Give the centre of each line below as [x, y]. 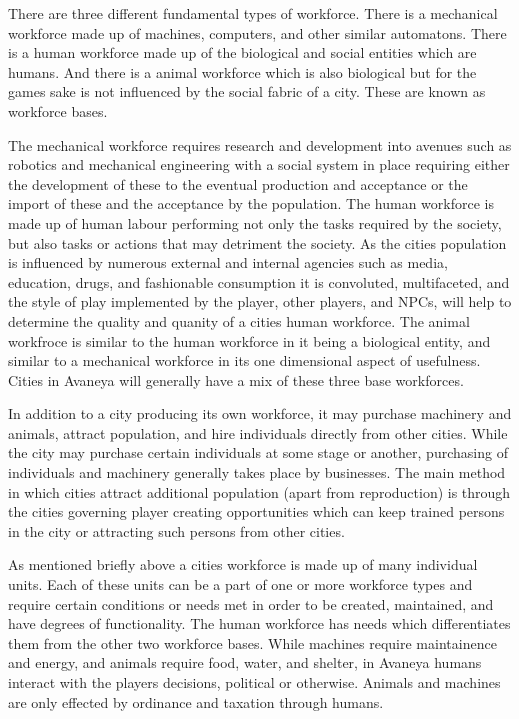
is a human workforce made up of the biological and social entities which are [242, 52]
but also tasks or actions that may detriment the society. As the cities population [257, 242]
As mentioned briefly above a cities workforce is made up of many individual [243, 564]
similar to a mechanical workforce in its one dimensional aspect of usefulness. [244, 360]
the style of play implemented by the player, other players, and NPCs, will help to [260, 301]
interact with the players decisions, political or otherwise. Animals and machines [254, 682]
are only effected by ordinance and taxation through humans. [196, 701]
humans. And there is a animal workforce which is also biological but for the [242, 71]
